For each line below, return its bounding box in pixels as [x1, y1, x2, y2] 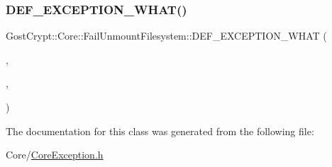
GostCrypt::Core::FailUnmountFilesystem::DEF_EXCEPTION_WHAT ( [6, 28, 327, 43]
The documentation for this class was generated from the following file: [6, 123, 314, 138]
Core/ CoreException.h [6, 147, 104, 162]
